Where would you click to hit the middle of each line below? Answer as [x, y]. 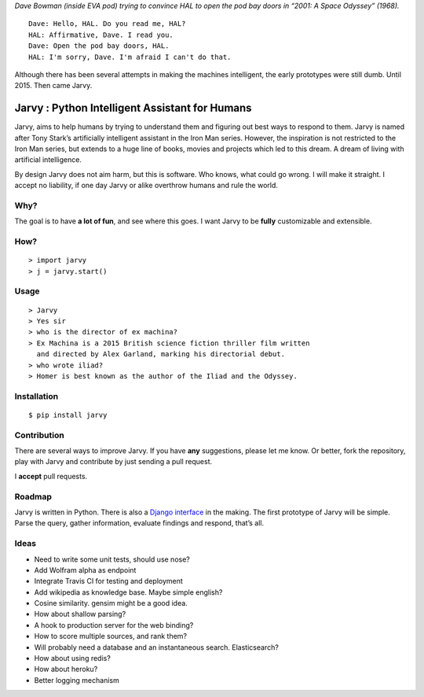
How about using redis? [73, 658]
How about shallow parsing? [80, 614]
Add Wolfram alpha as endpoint [85, 570]
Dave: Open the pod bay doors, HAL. [99, 46]
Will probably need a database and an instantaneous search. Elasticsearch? [156, 647]
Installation [37, 396]
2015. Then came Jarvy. [53, 86]
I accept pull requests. [51, 476]
